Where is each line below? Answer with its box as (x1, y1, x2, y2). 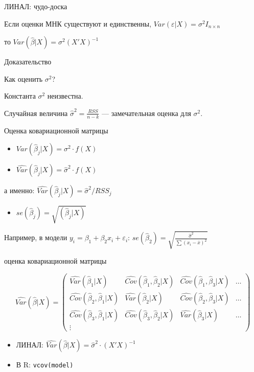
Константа (4, 90, 36, 101)
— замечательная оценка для (102, 107, 191, 118)
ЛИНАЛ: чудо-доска (4, 1, 67, 11)
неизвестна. (47, 90, 83, 101)
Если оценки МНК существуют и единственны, (4, 18, 152, 29)
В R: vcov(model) (16, 359, 74, 370)
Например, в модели (4, 232, 67, 243)
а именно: (4, 185, 35, 196)
